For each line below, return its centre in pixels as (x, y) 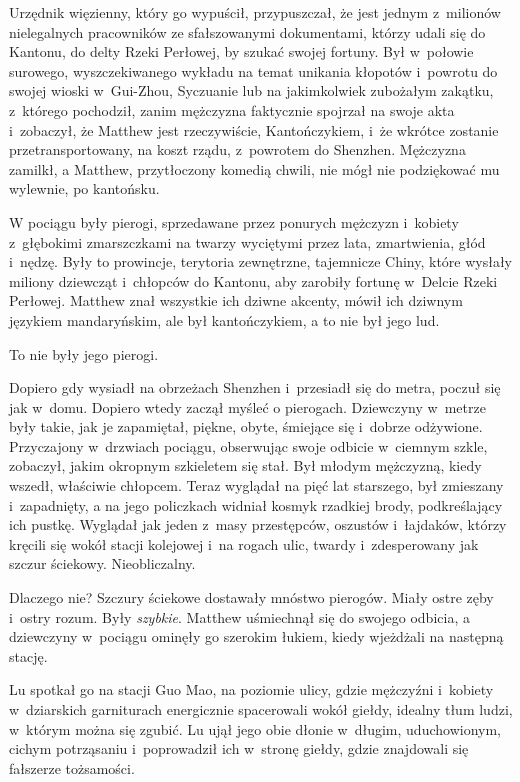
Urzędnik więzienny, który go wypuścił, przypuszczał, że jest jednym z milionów (255, 12)
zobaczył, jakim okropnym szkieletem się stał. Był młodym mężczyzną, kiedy (245, 465)
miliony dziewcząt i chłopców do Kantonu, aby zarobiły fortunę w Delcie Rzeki (253, 280)
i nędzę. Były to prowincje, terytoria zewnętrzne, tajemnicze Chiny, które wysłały (261, 261)
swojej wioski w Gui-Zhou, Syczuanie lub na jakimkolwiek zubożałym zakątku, (251, 90)
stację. (28, 655)
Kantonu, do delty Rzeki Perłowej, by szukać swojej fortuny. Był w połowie (241, 51)
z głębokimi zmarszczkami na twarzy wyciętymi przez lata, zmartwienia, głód (247, 241)
